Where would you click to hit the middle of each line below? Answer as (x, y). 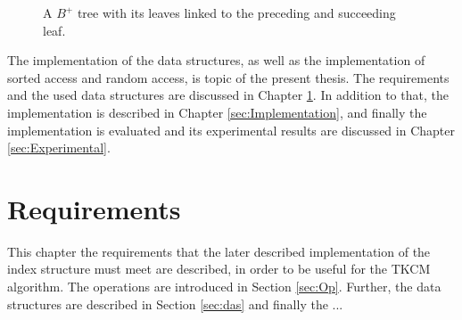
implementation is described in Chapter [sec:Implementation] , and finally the (217, 112)
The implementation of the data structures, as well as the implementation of (216, 60)
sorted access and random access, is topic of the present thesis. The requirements (228, 77)
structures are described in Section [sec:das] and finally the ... (175, 304)
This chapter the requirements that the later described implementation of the (219, 251)
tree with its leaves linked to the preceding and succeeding (236, 12)
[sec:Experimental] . (59, 148)
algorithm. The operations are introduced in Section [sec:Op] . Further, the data (224, 287)
